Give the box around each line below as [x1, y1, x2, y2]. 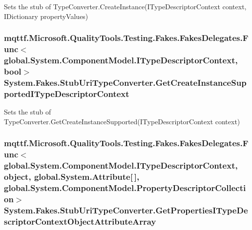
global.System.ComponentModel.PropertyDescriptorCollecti [4, 181, 246, 193]
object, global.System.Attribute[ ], [4, 170, 140, 182]
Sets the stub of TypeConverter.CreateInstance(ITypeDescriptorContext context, [4, 1, 247, 11]
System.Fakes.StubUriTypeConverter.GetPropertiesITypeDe [4, 204, 248, 216]
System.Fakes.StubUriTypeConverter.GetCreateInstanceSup [4, 76, 247, 88]
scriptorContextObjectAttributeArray [4, 215, 156, 227]
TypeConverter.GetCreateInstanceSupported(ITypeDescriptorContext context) [4, 116, 240, 126]
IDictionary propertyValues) [4, 11, 88, 21]
